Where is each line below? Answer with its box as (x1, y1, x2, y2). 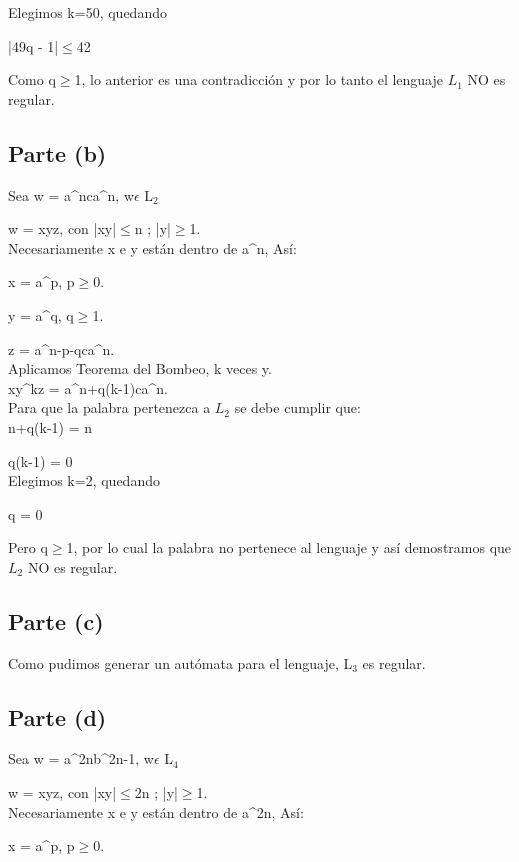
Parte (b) (8, 137, 107, 168)
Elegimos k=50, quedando (8, 2, 167, 22)
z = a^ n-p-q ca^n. (8, 338, 115, 359)
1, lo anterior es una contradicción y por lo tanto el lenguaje (74, 69, 444, 90)
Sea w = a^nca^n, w (8, 184, 134, 205)
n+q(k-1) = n (8, 416, 93, 437)
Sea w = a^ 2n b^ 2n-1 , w (8, 748, 154, 769)
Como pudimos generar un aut (8, 652, 195, 673)
